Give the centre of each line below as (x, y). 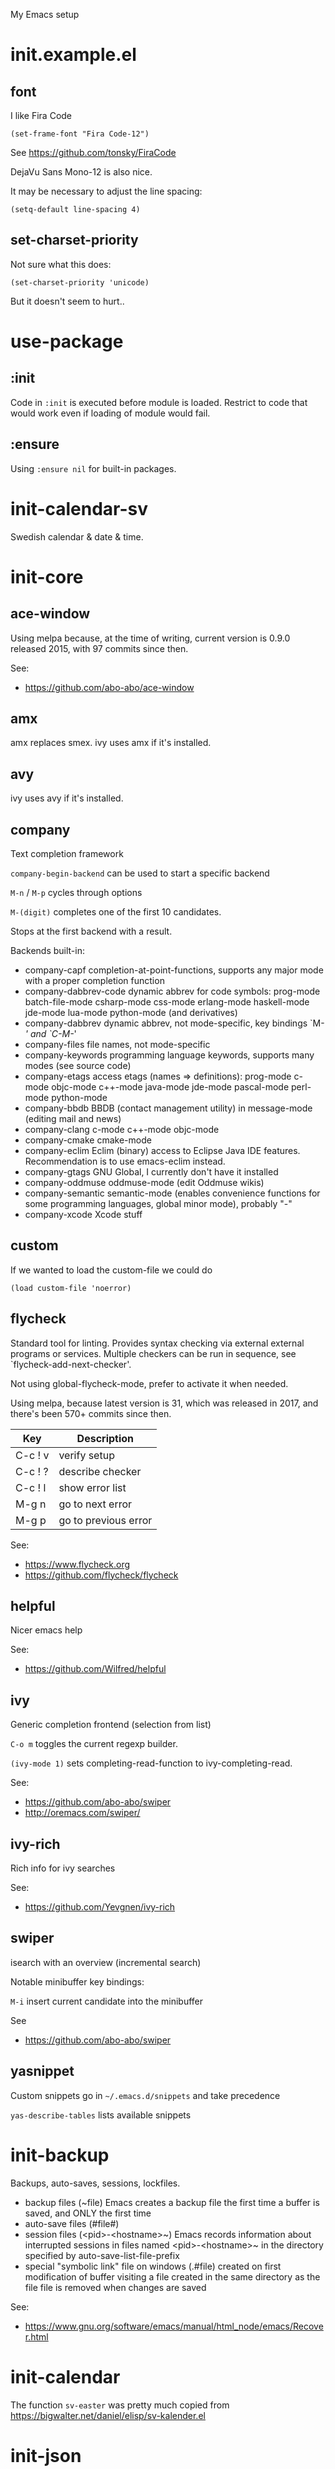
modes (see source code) (78, 1065)
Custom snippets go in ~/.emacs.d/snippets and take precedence (145, 2095)
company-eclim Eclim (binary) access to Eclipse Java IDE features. (162, 1150)
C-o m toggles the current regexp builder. (94, 1744)
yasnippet (42, 2071)
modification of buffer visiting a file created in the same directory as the (172, 2276)
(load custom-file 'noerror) (71, 1288)
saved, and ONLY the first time (88, 2213)
